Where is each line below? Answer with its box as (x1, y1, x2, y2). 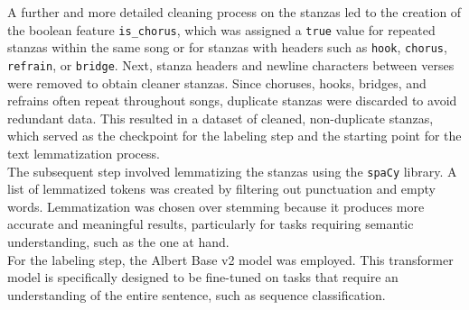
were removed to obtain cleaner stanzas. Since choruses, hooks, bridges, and (7, 73, 427, 92)
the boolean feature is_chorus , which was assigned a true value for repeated (7, 20, 436, 39)
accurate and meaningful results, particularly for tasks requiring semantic (7, 214, 414, 233)
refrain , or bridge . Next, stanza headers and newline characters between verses (7, 55, 455, 74)
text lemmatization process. (7, 143, 160, 162)
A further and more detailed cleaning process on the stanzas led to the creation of (7, 3, 462, 21)
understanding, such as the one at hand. (7, 232, 230, 251)
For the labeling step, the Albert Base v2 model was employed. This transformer (7, 250, 454, 269)
